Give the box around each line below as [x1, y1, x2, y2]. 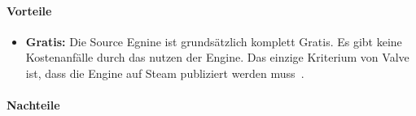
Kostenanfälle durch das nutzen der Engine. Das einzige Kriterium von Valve [25, 49, 409, 66]
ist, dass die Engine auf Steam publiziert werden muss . [25, 64, 304, 81]
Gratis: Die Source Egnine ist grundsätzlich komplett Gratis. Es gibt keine [25, 32, 402, 49]
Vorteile [7, 2, 52, 19]
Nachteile [7, 97, 60, 114]
